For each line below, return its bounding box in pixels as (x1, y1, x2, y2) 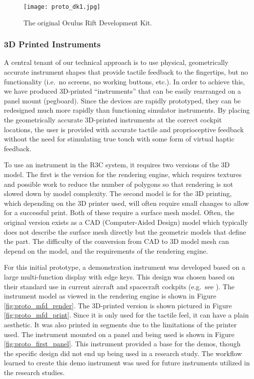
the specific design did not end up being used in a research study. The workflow (4, 348, 242, 358)
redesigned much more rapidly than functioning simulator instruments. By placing (4, 105, 250, 115)
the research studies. (4, 367, 65, 377)
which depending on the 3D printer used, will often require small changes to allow (4, 198, 249, 208)
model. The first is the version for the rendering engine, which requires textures (4, 169, 242, 179)
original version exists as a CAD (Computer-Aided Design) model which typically (4, 217, 248, 227)
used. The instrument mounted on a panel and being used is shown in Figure (4, 329, 234, 339)
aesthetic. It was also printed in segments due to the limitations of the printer (4, 319, 237, 329)
